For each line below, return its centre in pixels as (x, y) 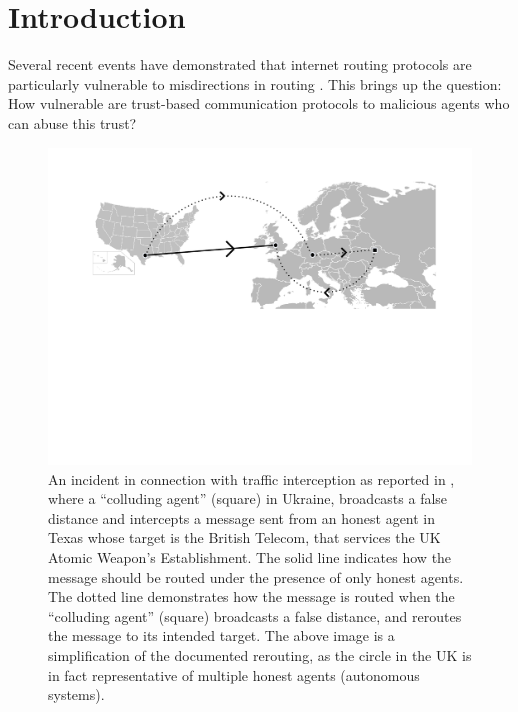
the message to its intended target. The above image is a (221, 635)
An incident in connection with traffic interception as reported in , (251, 478)
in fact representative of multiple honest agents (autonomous (234, 674)
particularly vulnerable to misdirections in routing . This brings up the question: (255, 83)
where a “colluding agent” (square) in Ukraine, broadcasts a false (248, 498)
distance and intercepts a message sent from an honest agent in (242, 517)
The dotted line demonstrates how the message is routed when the (251, 596)
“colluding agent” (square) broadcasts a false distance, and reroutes (255, 615)
